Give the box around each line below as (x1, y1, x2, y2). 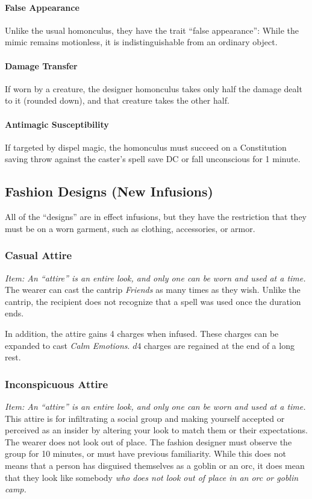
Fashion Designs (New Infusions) (5, 182, 213, 201)
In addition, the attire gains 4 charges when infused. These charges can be (5, 327, 279, 339)
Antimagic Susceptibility (5, 118, 109, 130)
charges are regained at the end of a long (144, 339, 295, 351)
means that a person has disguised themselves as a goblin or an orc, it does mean (5, 459, 305, 471)
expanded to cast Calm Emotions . (5, 339, 130, 351)
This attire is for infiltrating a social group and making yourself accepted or (5, 412, 285, 424)
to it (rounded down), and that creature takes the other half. (5, 94, 229, 107)
